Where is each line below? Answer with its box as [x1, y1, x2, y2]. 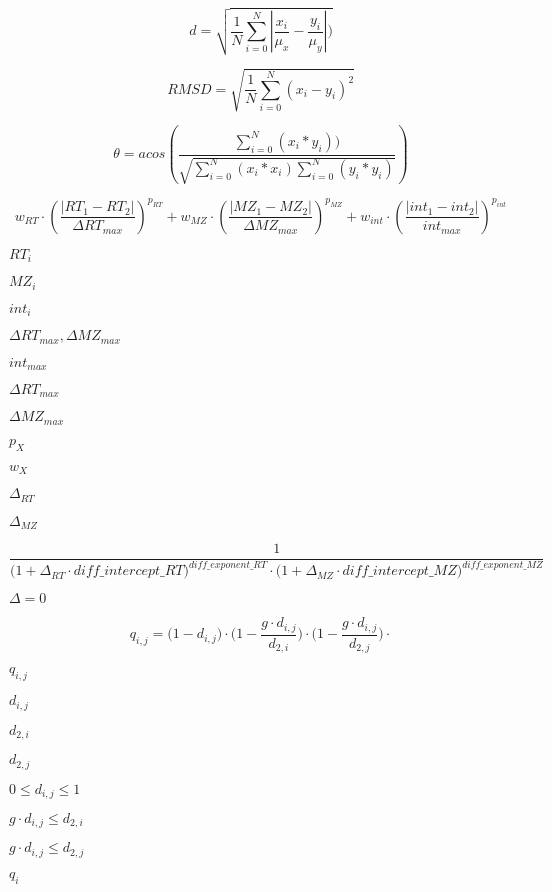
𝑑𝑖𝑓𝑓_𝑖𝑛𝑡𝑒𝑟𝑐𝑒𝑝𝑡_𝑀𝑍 [342, 564, 457, 579]
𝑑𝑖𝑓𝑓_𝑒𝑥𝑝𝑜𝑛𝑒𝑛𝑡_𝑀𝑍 [462, 559, 543, 570]
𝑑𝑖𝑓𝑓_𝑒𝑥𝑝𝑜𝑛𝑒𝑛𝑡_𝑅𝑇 [188, 559, 267, 570]
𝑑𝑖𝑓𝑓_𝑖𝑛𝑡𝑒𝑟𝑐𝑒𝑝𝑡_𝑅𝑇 [73, 564, 184, 579]
